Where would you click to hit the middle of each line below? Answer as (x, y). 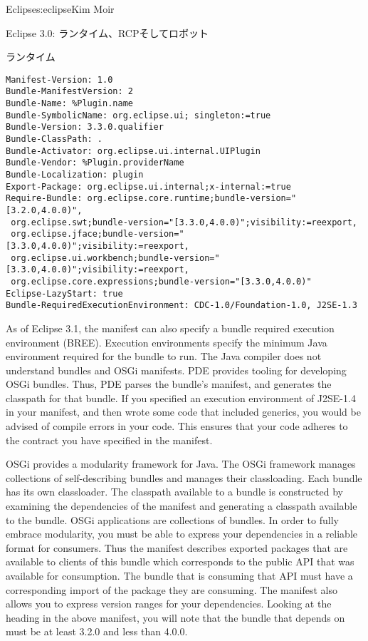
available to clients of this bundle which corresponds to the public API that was (180, 561)
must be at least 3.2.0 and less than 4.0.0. (97, 631)
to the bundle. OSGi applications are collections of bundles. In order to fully (172, 519)
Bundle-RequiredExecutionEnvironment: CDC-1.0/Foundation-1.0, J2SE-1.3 (182, 306)
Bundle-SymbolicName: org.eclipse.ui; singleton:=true (138, 115)
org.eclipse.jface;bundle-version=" (98, 234)
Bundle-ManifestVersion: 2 (69, 92)
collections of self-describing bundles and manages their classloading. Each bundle (184, 477)
